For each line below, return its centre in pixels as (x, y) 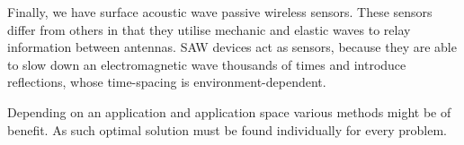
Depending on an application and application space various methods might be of (229, 111)
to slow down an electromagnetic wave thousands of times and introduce (207, 64)
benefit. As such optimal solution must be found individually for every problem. (227, 129)
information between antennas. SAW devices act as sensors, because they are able (232, 47)
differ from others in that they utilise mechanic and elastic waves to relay (209, 29)
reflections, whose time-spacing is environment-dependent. (167, 82)
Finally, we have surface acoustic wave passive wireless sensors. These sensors (220, 12)
